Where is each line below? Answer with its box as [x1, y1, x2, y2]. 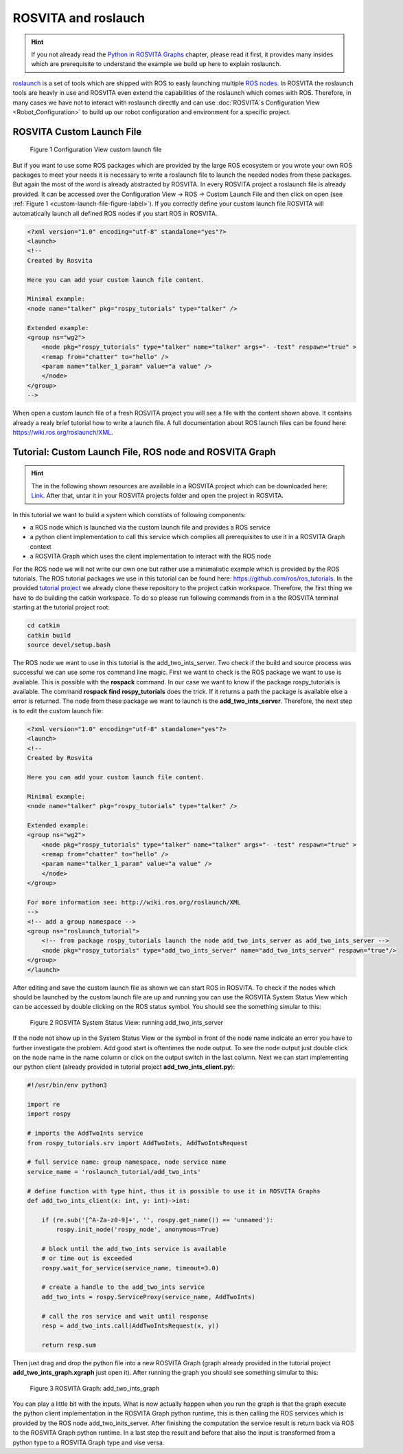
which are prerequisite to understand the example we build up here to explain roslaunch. [31, 60, 281, 68]
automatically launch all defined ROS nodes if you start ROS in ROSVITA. [12, 209, 218, 217]
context [30, 542, 51, 550]
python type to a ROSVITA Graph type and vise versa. [12, 1438, 165, 1446]
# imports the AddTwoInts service [27, 1129, 143, 1138]
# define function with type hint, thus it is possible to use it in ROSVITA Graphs [27, 1187, 321, 1195]
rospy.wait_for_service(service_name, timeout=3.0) [41, 1264, 220, 1272]
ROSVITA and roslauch [12, 10, 146, 25]
